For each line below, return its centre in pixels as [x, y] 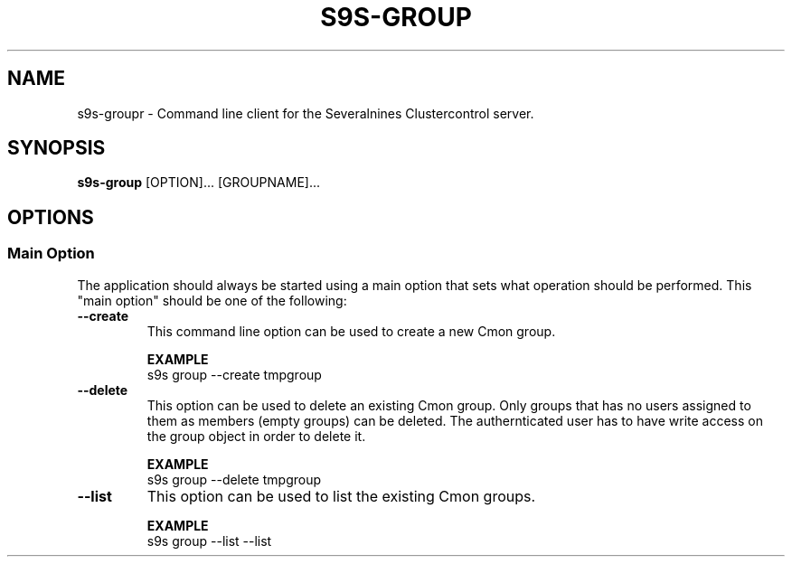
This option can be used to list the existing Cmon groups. [341, 496]
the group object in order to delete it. [256, 436]
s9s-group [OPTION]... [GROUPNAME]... [199, 183]
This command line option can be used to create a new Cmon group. [351, 331]
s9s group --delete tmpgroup [234, 479]
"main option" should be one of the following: [212, 300]
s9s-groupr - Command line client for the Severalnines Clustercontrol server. [306, 113]
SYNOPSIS [57, 148]
